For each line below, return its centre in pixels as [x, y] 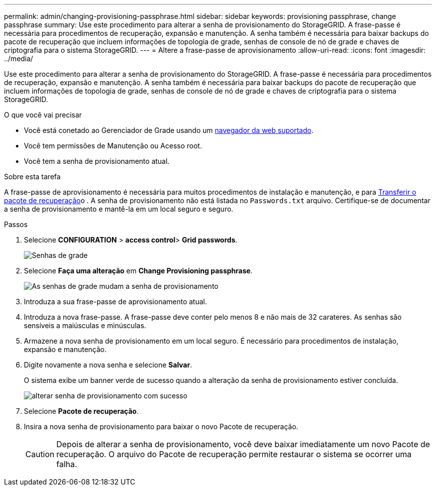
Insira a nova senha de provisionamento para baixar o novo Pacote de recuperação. [161, 427]
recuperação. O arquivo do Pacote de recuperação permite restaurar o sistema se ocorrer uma [234, 454]
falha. [67, 464]
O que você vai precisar [43, 115]
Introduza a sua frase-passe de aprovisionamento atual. [115, 302]
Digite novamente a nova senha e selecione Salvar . [108, 365]
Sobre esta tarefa [32, 177]
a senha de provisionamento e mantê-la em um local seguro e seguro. [119, 209]
